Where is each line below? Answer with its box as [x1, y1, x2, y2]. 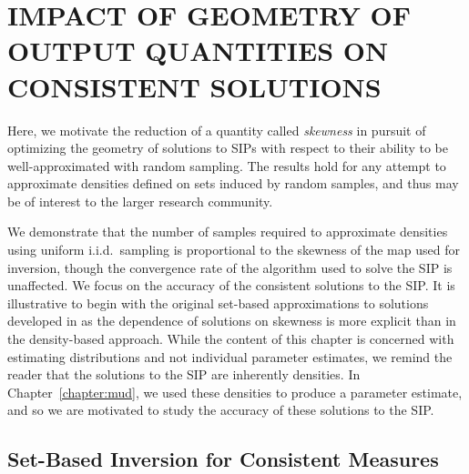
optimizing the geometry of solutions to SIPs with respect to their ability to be [7, 138, 449, 157]
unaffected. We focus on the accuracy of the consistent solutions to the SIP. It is [7, 276, 455, 295]
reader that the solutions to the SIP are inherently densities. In [7, 365, 361, 384]
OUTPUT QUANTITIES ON [7, 32, 389, 69]
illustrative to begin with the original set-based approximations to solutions [7, 293, 429, 312]
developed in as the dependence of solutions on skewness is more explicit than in [7, 311, 456, 330]
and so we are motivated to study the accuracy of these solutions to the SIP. [7, 400, 434, 419]
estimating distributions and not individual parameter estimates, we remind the [7, 347, 453, 366]
